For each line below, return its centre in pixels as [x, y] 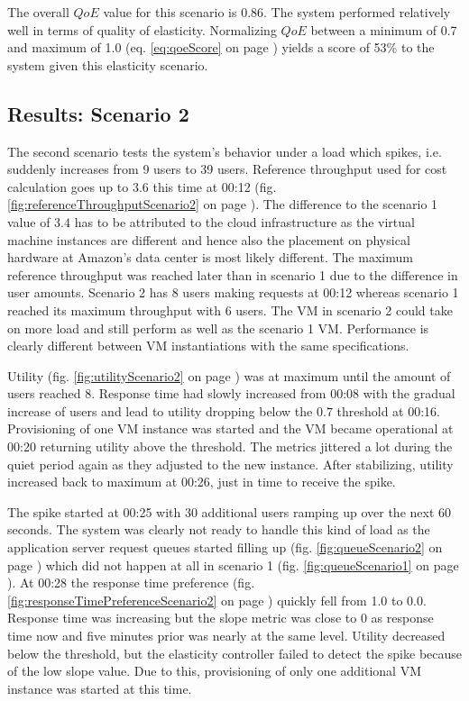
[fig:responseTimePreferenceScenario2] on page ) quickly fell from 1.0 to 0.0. [217, 600]
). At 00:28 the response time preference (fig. [131, 583]
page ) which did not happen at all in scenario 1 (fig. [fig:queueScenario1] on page [233, 564]
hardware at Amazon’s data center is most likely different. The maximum [210, 257]
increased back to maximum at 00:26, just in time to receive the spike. [202, 482]
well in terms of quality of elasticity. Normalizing [142, 29]
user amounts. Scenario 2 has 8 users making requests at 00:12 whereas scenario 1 [233, 292]
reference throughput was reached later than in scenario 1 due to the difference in [233, 274]
